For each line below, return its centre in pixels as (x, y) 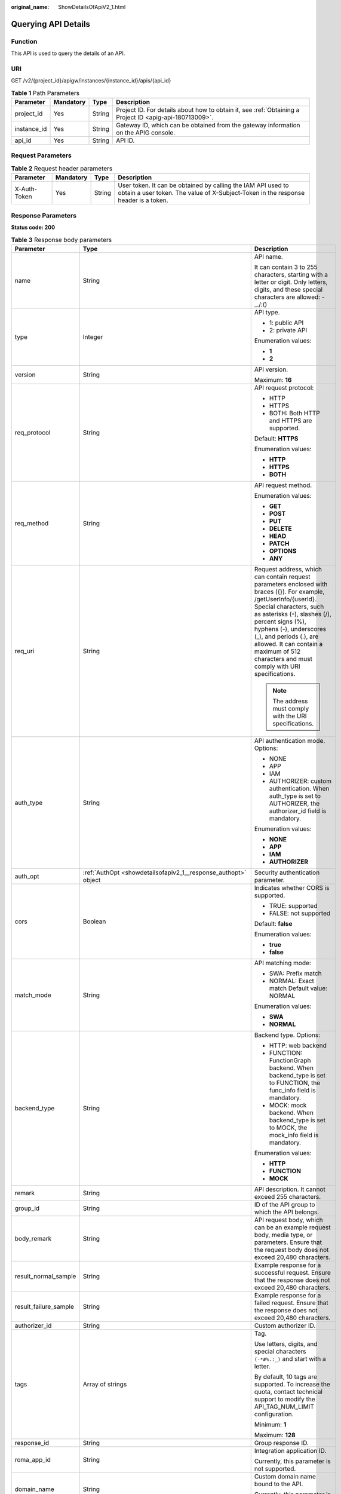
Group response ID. (281, 1443)
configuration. (274, 1414)
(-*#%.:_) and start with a (290, 1358)
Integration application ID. (290, 1450)
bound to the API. (279, 1484)
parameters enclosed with (291, 584)
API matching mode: (283, 963)
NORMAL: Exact (292, 981)
